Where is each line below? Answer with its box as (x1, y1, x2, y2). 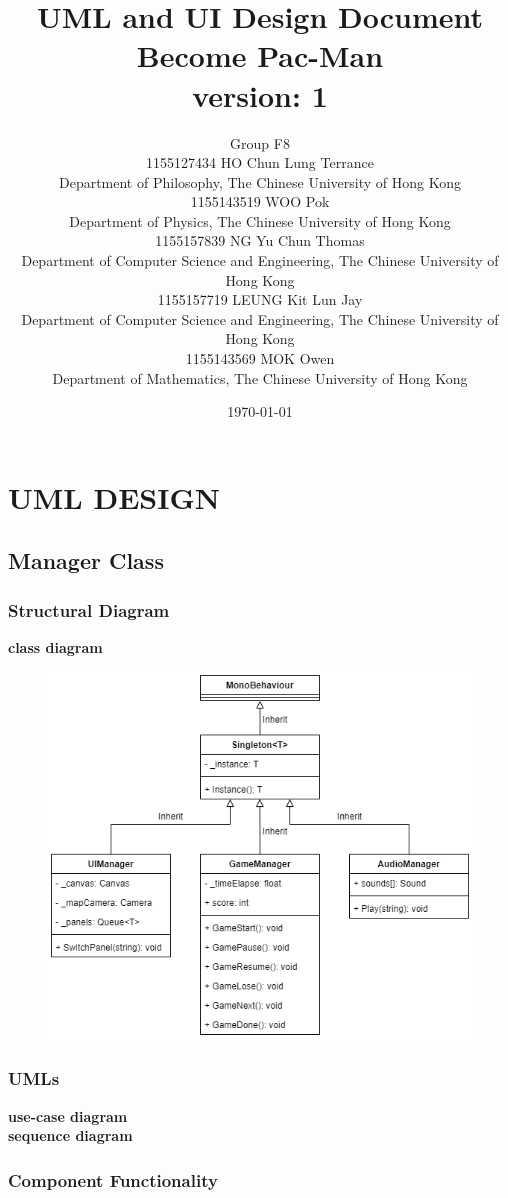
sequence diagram (8, 1125, 133, 1146)
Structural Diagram (8, 597, 170, 622)
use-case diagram (8, 1105, 128, 1126)
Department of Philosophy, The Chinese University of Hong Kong (58, 171, 462, 192)
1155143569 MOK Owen (185, 348, 335, 369)
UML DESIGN (8, 476, 220, 517)
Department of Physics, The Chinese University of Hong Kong (69, 210, 451, 231)
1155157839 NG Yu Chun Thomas (155, 230, 365, 251)
